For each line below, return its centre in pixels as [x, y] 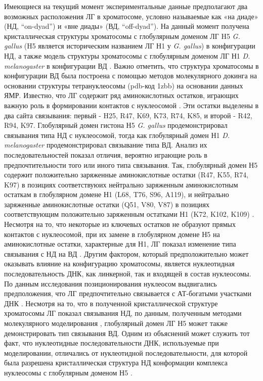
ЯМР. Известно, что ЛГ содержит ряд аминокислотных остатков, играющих [121, 95]
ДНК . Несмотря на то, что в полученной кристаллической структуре [111, 303]
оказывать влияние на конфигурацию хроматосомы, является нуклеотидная [119, 264]
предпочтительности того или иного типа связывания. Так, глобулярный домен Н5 [131, 164]
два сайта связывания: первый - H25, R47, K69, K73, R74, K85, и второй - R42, [128, 115]
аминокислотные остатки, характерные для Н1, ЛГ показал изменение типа [120, 244]
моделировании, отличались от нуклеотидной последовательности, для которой [126, 352]
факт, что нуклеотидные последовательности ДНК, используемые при [112, 343]
